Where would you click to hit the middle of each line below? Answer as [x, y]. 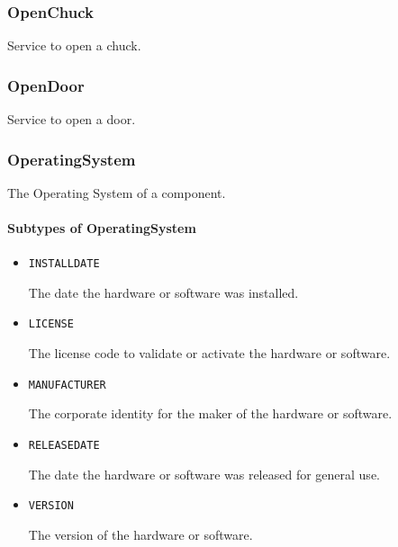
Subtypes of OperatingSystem [102, 228]
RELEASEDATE [64, 445]
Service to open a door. [72, 119]
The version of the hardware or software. [140, 534]
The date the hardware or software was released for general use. [204, 474]
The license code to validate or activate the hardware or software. [209, 353]
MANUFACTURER [67, 385]
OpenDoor [46, 85]
